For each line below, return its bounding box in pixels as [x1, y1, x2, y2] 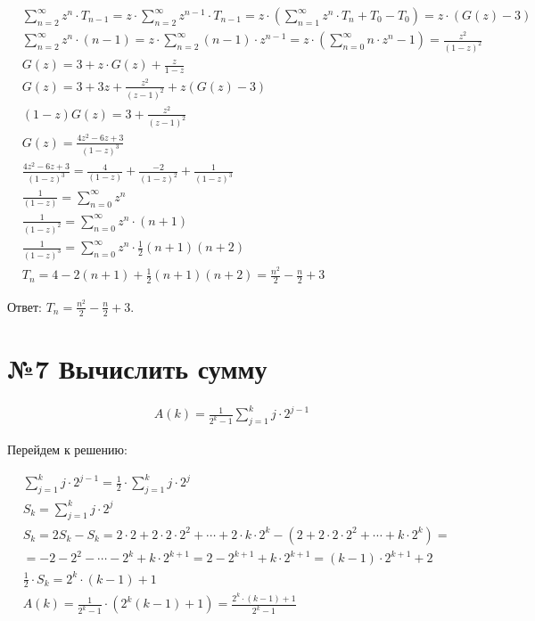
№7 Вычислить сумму [7, 349, 267, 386]
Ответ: [7, 297, 42, 315]
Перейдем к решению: [7, 440, 128, 459]
